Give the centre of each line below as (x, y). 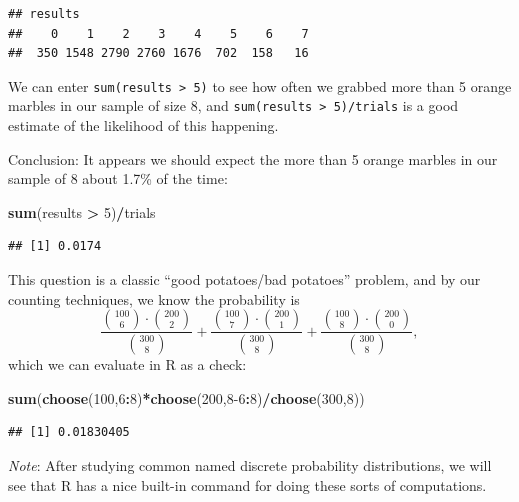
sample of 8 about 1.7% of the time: (118, 178)
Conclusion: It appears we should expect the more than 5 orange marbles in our (253, 158)
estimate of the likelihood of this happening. (143, 125)
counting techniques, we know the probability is (154, 298)
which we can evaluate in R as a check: (127, 364)
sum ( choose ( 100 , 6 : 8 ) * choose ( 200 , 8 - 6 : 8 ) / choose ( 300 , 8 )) (186, 397)
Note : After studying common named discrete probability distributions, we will (250, 464)
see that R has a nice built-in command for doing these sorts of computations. (247, 484)
